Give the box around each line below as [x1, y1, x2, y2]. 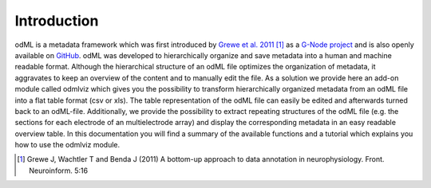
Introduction [14, 12, 99, 29]
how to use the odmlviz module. [14, 140, 121, 150]
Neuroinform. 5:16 [29, 166, 88, 175]
